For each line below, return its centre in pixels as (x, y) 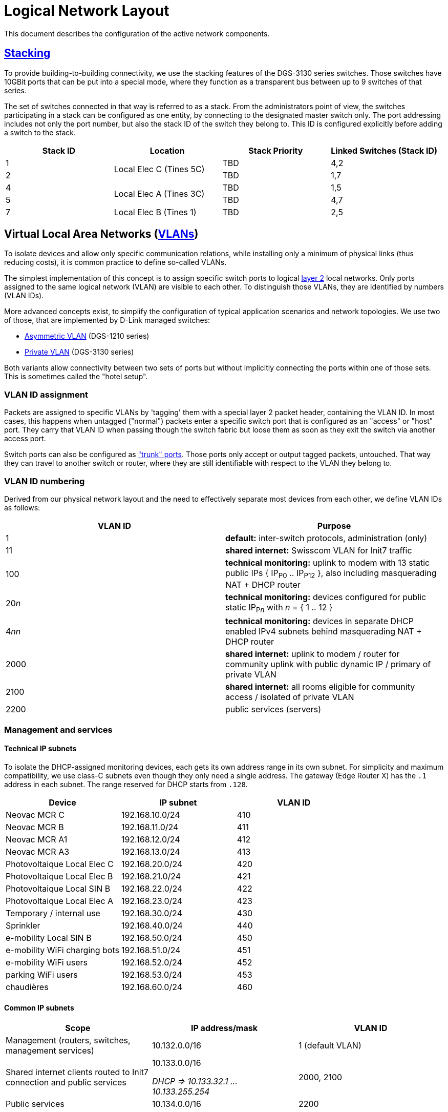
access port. (25, 439)
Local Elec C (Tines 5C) (159, 169)
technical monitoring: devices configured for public (326, 597)
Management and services (58, 729)
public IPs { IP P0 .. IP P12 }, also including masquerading (331, 574)
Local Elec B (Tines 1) (155, 212)
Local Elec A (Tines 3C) (159, 193)
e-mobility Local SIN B (49, 938)
